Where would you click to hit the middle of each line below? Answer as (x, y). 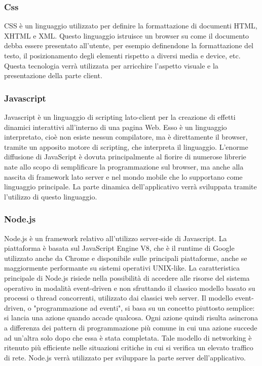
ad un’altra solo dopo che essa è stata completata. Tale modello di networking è (128, 337)
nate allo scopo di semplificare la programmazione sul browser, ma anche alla (124, 166)
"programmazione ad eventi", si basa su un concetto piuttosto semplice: (144, 307)
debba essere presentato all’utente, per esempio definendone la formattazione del (129, 45)
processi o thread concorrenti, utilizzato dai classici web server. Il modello (119, 298)
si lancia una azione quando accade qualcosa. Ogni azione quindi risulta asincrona (131, 318)
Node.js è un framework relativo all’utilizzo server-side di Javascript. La (116, 238)
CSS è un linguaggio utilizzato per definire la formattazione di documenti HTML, (131, 26)
